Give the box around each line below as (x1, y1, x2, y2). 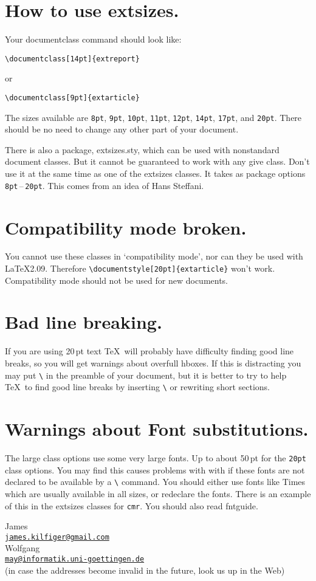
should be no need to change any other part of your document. (5, 123, 239, 136)
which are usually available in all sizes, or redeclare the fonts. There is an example (5, 487, 311, 500)
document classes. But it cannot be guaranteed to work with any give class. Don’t (5, 155, 310, 168)
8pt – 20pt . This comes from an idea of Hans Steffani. (5, 179, 204, 191)
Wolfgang (5, 541, 40, 554)
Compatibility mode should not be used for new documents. (5, 273, 228, 286)
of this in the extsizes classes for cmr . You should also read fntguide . (5, 499, 258, 512)
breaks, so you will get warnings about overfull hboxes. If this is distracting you (5, 357, 301, 369)
